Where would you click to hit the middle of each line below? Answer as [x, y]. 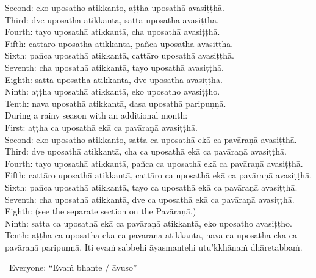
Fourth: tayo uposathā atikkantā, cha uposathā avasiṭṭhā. [113, 31]
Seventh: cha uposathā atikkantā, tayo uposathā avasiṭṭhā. [114, 67]
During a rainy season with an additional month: [96, 115]
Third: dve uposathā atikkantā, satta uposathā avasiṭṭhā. [112, 19]
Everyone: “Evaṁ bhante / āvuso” [73, 267]
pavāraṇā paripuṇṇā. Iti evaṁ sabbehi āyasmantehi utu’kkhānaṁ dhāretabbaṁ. [154, 247]
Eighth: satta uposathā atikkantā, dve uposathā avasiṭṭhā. [114, 79]
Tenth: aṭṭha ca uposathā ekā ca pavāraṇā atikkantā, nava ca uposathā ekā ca [151, 235]
